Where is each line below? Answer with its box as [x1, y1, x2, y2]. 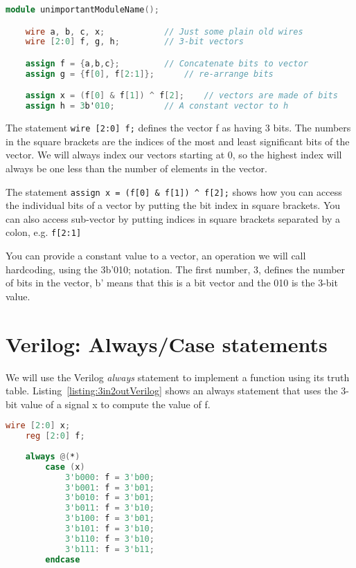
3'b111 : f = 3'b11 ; [64, 544, 154, 554]
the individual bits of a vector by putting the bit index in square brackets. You [6, 198, 341, 212]
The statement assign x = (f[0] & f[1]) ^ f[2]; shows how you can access [6, 184, 342, 199]
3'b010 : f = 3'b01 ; [64, 493, 154, 503]
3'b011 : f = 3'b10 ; [64, 503, 154, 513]
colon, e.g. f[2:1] [6, 225, 82, 239]
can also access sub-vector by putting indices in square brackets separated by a [6, 211, 340, 226]
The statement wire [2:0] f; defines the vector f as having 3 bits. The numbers [6, 120, 351, 135]
